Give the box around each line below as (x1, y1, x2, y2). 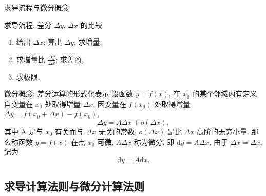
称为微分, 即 (134, 136, 175, 147)
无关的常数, (98, 126, 137, 136)
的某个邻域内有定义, (192, 88, 259, 99)
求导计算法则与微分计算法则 (4, 178, 144, 194)
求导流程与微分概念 (4, 2, 69, 12)
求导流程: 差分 (4, 19, 52, 30)
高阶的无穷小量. (197, 126, 249, 136)
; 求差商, (55, 53, 84, 64)
